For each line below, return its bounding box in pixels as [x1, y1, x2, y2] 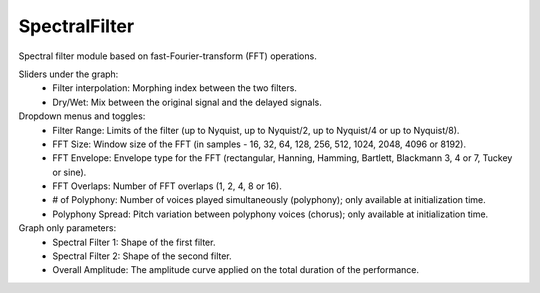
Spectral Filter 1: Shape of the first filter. [52, 236, 216, 248]
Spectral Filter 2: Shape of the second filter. [52, 250, 232, 262]
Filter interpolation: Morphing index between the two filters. [52, 82, 297, 94]
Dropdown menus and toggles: [18, 110, 146, 122]
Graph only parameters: [18, 222, 117, 234]
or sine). [52, 166, 87, 178]
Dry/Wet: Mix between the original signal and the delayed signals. [52, 96, 322, 108]
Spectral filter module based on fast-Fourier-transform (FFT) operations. [18, 50, 317, 62]
